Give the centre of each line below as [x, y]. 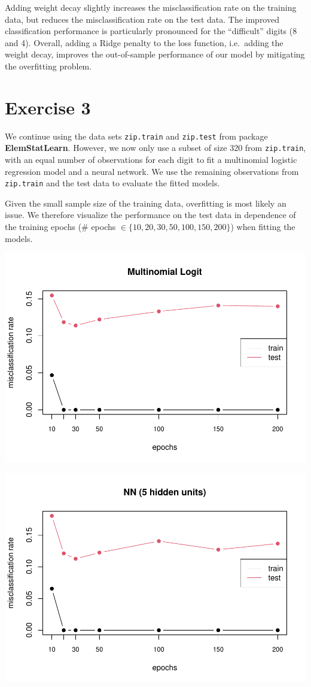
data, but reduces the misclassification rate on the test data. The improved [142, 19]
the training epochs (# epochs [60, 227]
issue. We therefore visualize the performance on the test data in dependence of [150, 215]
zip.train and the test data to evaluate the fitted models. [112, 183]
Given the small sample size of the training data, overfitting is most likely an [146, 203]
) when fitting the [263, 227]
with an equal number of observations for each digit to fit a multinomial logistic [151, 159]
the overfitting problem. [48, 66]
